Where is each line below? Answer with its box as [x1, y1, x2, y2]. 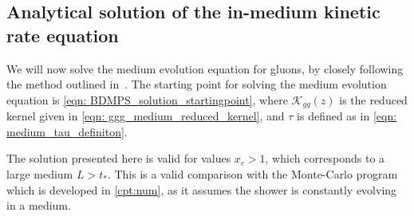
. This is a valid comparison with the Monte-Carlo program [107, 166, 398, 183]
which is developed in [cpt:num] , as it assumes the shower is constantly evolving [6, 181, 397, 198]
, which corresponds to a [265, 150, 385, 167]
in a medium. [6, 197, 71, 214]
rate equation [6, 22, 119, 47]
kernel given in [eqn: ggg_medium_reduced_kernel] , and [6, 108, 285, 124]
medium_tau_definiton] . [6, 123, 128, 139]
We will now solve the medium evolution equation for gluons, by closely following [6, 60, 404, 77]
